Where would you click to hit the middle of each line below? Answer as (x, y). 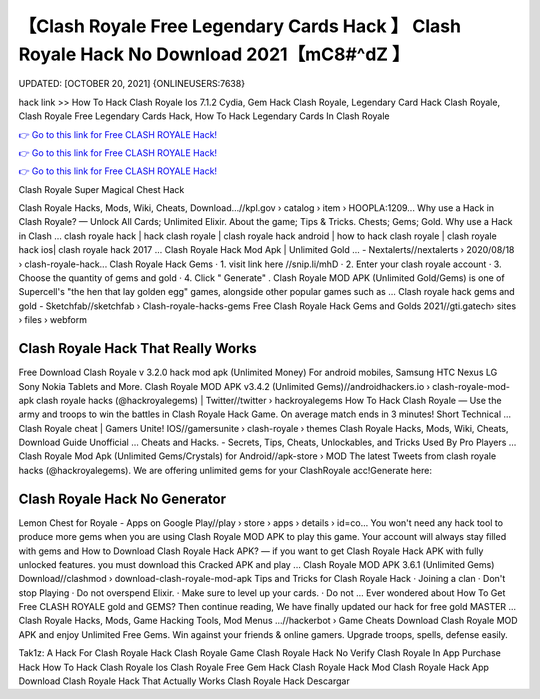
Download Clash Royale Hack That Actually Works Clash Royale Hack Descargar (184, 681)
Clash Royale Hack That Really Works (137, 348)
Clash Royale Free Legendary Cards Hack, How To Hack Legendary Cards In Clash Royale (204, 116)
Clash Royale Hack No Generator (122, 498)
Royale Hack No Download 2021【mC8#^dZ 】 (214, 54)
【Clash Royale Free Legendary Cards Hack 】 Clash (240, 26)
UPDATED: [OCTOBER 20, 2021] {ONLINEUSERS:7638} (131, 84)
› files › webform (52, 320)
